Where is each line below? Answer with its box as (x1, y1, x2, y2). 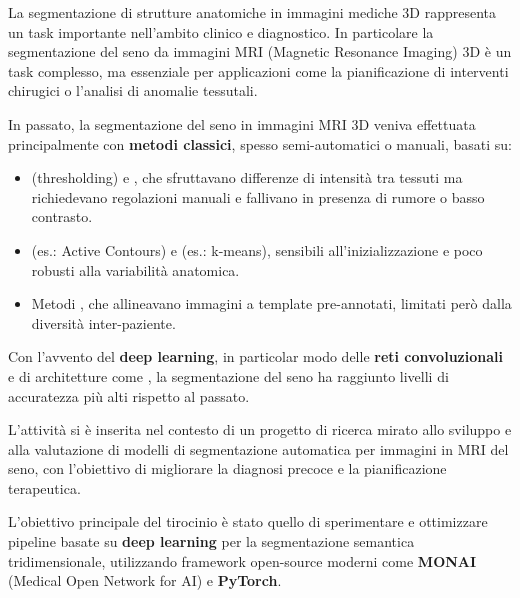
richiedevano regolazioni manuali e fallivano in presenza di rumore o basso (31, 186, 485, 207)
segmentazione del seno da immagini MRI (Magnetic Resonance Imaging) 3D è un (8, 41, 512, 62)
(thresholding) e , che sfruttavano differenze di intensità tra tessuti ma (31, 167, 463, 188)
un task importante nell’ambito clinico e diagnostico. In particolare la (8, 21, 434, 42)
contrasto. (31, 206, 93, 227)
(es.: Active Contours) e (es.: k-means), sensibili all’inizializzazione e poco (31, 239, 483, 260)
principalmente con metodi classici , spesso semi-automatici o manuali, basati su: (8, 133, 513, 154)
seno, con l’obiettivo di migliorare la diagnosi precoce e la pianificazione (8, 458, 447, 479)
